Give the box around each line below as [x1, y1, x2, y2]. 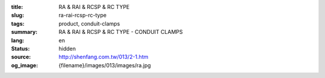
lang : [11, 36, 25, 44]
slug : [11, 12, 24, 19]
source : [11, 54, 31, 61]
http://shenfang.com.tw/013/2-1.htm [58, 54, 149, 61]
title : [11, 4, 23, 10]
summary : [11, 29, 38, 36]
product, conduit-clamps [58, 20, 120, 27]
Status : [11, 45, 30, 52]
